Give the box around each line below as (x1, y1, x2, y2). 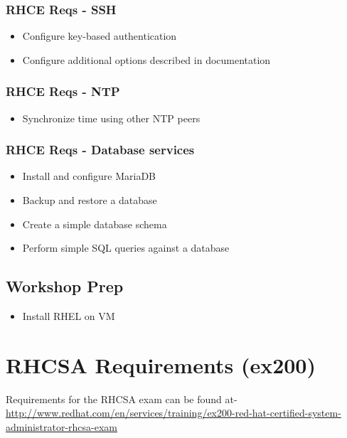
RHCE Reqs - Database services (6, 141, 195, 159)
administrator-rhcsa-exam (6, 419, 117, 434)
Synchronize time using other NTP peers (22, 110, 201, 125)
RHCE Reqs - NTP (6, 82, 120, 100)
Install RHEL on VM (22, 309, 115, 324)
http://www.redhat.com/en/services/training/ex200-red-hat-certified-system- (6, 405, 341, 420)
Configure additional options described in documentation (22, 52, 271, 67)
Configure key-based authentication (22, 28, 177, 43)
